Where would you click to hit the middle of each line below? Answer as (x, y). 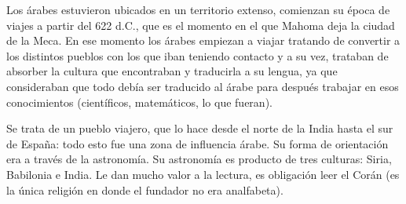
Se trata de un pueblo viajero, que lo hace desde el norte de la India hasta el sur (200, 128)
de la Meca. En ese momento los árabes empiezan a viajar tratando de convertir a (203, 40)
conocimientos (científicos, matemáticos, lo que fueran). (139, 102)
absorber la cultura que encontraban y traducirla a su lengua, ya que (172, 71)
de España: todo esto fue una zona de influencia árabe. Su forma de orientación (198, 143)
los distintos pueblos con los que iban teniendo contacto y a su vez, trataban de (198, 55)
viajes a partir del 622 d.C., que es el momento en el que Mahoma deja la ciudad (201, 25)
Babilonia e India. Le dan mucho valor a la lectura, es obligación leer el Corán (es (203, 174)
